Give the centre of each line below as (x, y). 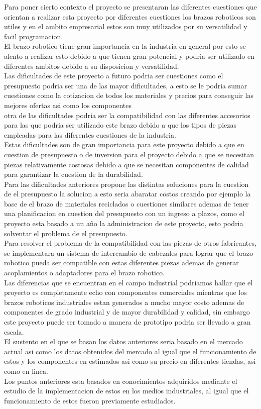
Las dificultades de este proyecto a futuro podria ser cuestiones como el (114, 76)
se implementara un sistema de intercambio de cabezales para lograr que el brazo (129, 252)
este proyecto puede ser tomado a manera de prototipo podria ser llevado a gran (127, 322)
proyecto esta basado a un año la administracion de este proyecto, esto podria (124, 223)
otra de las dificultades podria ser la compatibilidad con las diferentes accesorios (127, 115)
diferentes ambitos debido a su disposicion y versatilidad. (92, 66)
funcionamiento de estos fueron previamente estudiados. (90, 400)
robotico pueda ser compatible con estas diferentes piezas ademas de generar (121, 263)
